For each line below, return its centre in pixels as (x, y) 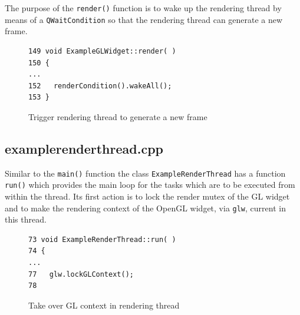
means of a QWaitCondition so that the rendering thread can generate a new (144, 19)
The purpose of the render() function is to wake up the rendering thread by (143, 8)
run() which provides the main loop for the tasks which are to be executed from (150, 185)
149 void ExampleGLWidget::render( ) (102, 51)
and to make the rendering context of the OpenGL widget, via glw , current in (145, 208)
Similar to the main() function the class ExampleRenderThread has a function (145, 173)
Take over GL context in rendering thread (104, 305)
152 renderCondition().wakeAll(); (100, 86)
